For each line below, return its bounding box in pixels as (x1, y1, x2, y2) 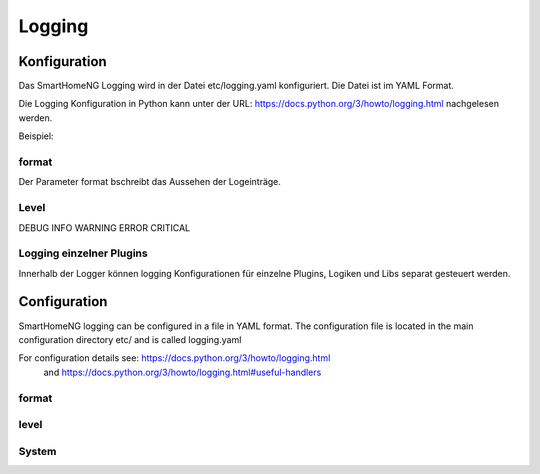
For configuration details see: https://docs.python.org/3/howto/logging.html (18, 352, 331, 364)
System (18, 444, 57, 458)
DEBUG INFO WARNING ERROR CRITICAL (18, 221, 191, 234)
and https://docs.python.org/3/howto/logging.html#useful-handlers (43, 366, 322, 378)
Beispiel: (18, 130, 54, 142)
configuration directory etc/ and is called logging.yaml (18, 333, 242, 345)
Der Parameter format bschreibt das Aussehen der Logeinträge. (18, 176, 282, 188)
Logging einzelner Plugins (18, 246, 149, 260)
